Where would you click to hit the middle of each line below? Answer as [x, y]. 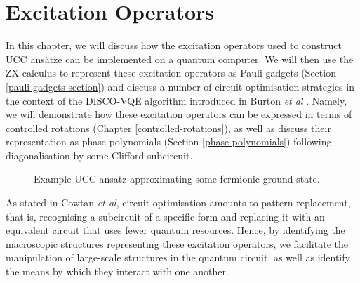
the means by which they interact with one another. [117, 271]
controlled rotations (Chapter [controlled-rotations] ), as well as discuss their [168, 127]
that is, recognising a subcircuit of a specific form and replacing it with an [165, 216]
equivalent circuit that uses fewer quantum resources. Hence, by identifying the [175, 230]
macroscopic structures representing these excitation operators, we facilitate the [177, 243]
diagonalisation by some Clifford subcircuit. [99, 155]
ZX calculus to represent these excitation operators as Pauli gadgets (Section [171, 73]
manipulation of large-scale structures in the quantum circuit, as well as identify [178, 257]
